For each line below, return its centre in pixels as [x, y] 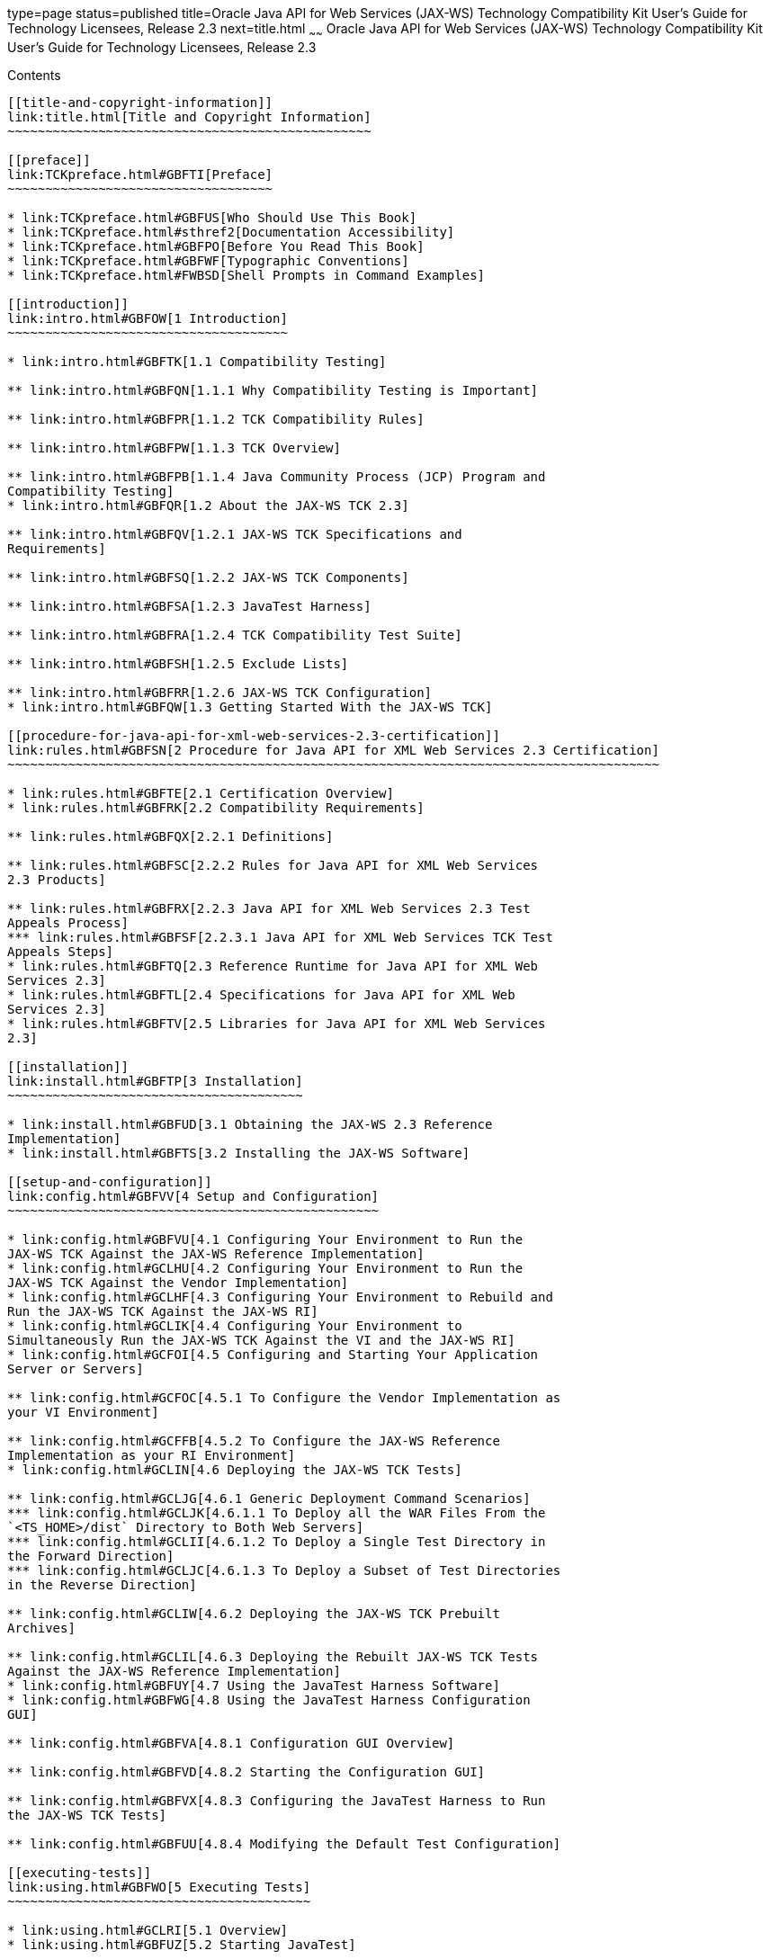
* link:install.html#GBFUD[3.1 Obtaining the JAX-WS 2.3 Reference [250, 1124]
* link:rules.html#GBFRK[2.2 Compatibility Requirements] [216, 807]
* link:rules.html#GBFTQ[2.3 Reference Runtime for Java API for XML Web [273, 966]
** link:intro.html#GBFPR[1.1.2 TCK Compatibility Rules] [216, 419]
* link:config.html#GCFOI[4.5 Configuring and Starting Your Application [273, 1354]
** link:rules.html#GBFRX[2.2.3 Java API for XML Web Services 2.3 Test [269, 908]
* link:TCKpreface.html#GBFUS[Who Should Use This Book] [212, 217]
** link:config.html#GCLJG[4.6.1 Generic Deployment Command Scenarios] [269, 1498]
